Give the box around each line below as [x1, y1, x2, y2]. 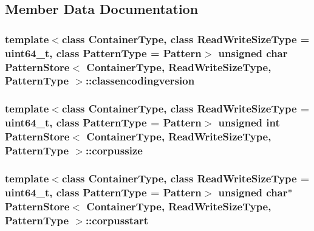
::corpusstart [85, 212, 149, 227]
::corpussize [85, 143, 143, 158]
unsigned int [218, 115, 280, 130]
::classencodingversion [85, 73, 195, 88]
